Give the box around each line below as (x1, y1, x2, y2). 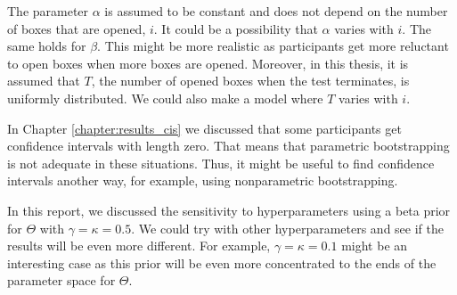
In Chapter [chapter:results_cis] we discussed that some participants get (7, 119, 402, 137)
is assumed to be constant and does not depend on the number (104, 2, 448, 20)
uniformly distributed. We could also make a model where (7, 88, 323, 107)
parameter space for (7, 271, 116, 290)
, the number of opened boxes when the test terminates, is (91, 71, 410, 90)
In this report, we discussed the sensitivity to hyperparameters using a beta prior (7, 201, 451, 219)
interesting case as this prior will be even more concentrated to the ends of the (7, 253, 437, 272)
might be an (341, 236, 408, 255)
